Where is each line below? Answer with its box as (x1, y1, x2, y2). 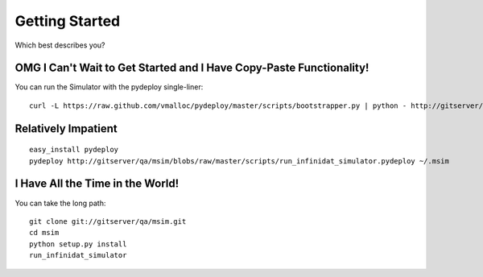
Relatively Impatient (14, 122, 118, 135)
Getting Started (14, 12, 121, 30)
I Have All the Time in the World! (14, 177, 180, 191)
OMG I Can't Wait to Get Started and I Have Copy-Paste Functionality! (14, 61, 369, 75)
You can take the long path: (14, 198, 106, 208)
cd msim (29, 228, 60, 238)
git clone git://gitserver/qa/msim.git (29, 217, 187, 225)
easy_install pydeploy (29, 145, 119, 155)
